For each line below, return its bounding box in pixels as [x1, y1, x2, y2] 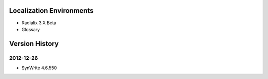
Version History [9, 39, 59, 48]
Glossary [21, 26, 40, 32]
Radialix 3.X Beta [21, 20, 57, 26]
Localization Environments [9, 6, 94, 15]
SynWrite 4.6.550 [21, 65, 57, 71]
